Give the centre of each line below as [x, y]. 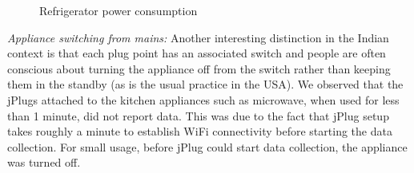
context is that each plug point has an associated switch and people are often [197, 53]
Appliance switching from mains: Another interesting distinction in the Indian [198, 37]
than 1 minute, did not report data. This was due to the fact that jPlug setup [198, 115]
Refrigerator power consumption [119, 10]
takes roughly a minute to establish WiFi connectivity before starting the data [200, 131]
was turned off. [44, 162]
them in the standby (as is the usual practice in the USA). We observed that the [205, 84]
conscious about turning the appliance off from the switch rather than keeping [199, 68]
